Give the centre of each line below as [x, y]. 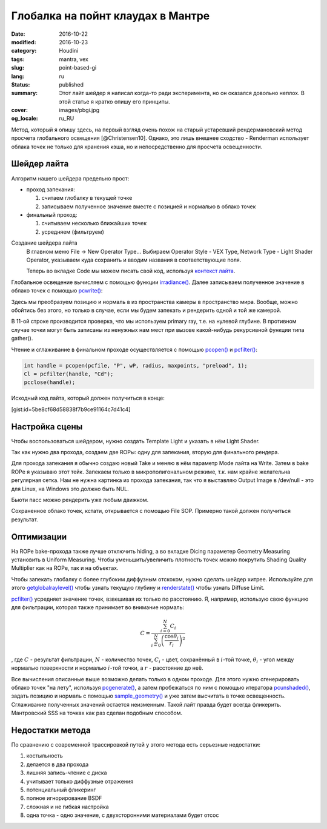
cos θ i [171, 637]
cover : [20, 110]
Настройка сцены [47, 427]
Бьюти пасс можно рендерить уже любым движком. [80, 500]
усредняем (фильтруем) [73, 232]
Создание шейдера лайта [45, 243]
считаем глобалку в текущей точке [87, 198]
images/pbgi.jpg [79, 110]
